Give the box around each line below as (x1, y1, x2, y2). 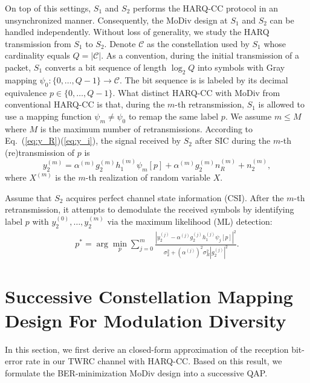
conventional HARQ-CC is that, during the (5, 98, 165, 111)
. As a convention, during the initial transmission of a (101, 49, 300, 62)
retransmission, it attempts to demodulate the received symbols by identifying (5, 203, 294, 216)
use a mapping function (5, 109, 92, 122)
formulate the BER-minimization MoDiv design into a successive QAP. (5, 366, 268, 379)
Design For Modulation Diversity (5, 307, 286, 332)
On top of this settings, (5, 2, 91, 14)
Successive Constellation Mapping (5, 284, 293, 309)
